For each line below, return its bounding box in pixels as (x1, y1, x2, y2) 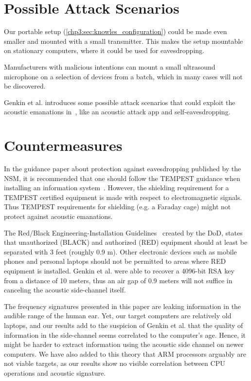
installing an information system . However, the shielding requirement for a (4, 182, 229, 193)
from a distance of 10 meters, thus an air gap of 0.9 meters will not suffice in (4, 275, 233, 285)
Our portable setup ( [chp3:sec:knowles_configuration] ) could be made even (4, 26, 227, 36)
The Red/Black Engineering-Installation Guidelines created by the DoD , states (4, 227, 243, 237)
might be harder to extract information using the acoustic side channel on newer (4, 339, 244, 349)
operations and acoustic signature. (4, 367, 106, 378)
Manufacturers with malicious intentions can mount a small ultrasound (4, 61, 215, 72)
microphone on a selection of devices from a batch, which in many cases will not (4, 71, 243, 81)
